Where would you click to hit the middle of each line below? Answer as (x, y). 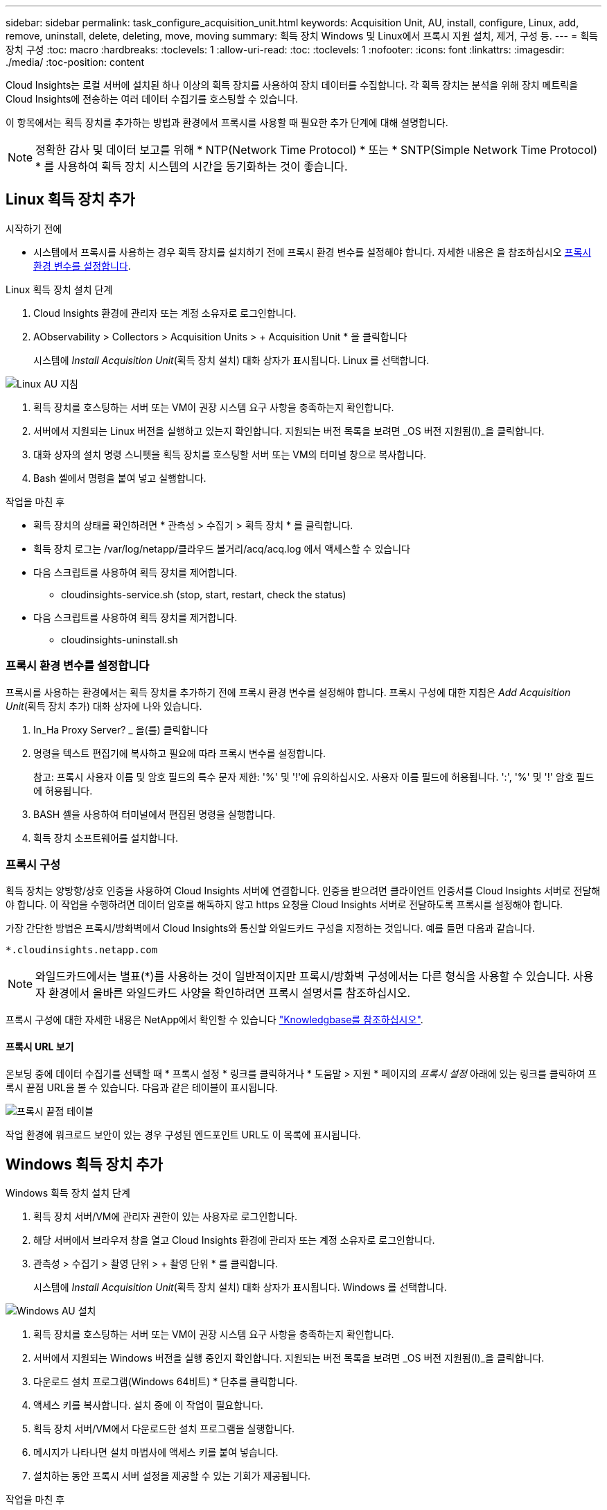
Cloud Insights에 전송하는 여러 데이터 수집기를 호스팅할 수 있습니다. (152, 99)
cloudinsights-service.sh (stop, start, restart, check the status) (204, 594)
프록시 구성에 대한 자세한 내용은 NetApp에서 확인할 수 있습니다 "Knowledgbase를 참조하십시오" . (214, 1020)
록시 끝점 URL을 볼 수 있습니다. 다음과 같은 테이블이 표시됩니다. (142, 1087)
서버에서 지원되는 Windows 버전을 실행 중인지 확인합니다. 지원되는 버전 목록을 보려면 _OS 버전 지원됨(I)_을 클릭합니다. (289, 1358)
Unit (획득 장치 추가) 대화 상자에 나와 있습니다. (104, 706)
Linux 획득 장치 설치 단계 (59, 289)
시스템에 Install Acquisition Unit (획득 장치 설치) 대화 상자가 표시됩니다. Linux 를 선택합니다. (231, 360)
